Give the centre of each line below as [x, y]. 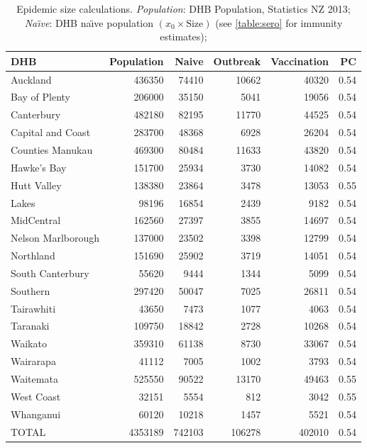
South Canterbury [50, 273]
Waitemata [34, 378]
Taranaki [30, 326]
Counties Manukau [52, 150]
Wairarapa [33, 361]
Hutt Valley [36, 185]
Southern [31, 290]
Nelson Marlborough [55, 238]
